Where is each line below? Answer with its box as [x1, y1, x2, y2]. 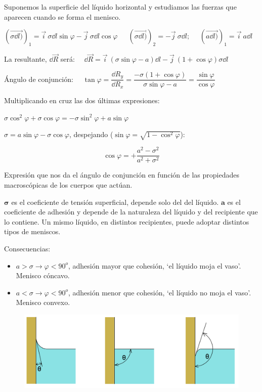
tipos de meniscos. [4, 226, 61, 237]
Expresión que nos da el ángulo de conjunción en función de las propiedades [4, 169, 239, 180]
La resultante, [4, 54, 47, 64]
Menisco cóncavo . [16, 270, 70, 281]
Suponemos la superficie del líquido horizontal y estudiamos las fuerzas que [4, 2, 237, 12]
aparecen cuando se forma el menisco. [4, 11, 121, 22]
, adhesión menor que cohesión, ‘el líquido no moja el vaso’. [68, 287, 251, 297]
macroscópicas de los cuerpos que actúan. [4, 179, 133, 190]
